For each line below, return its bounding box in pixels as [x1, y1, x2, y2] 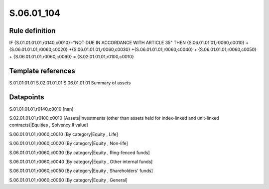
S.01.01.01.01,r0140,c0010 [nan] [9, 106, 74, 112]
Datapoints [9, 93, 44, 101]
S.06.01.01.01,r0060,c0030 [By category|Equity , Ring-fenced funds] [9, 150, 150, 156]
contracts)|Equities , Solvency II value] [9, 122, 88, 128]
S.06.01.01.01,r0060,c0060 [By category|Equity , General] [9, 177, 128, 183]
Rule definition [9, 26, 56, 35]
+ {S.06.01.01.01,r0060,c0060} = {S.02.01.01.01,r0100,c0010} [9, 53, 134, 59]
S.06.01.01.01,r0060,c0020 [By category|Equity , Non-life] [9, 140, 128, 147]
